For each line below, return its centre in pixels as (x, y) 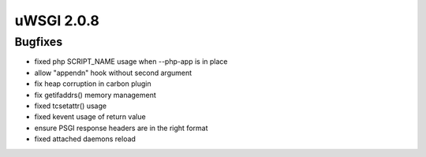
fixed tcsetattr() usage (70, 106)
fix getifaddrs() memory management (95, 95)
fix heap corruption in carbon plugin (93, 84)
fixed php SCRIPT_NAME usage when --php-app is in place (131, 62)
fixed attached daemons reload (85, 139)
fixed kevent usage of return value (90, 117)
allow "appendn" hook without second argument (113, 73)
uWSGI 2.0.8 (57, 21)
